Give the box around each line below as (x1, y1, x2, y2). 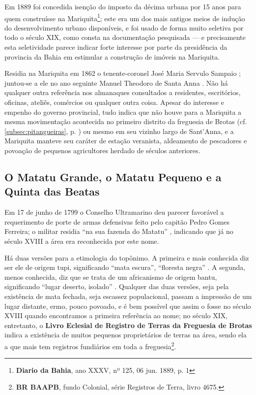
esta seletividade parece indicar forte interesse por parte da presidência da (4, 42, 228, 52)
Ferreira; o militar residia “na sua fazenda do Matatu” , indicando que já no (4, 226, 233, 236)
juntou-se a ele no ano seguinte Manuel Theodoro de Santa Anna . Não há (4, 77, 228, 88)
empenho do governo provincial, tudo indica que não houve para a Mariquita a (4, 106, 242, 117)
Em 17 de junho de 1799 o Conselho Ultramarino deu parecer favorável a (4, 207, 224, 217)
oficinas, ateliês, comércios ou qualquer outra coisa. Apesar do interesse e (4, 97, 224, 107)
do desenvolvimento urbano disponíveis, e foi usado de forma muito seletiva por (4, 22, 244, 33)
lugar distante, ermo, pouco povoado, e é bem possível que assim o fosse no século (4, 300, 251, 311)
